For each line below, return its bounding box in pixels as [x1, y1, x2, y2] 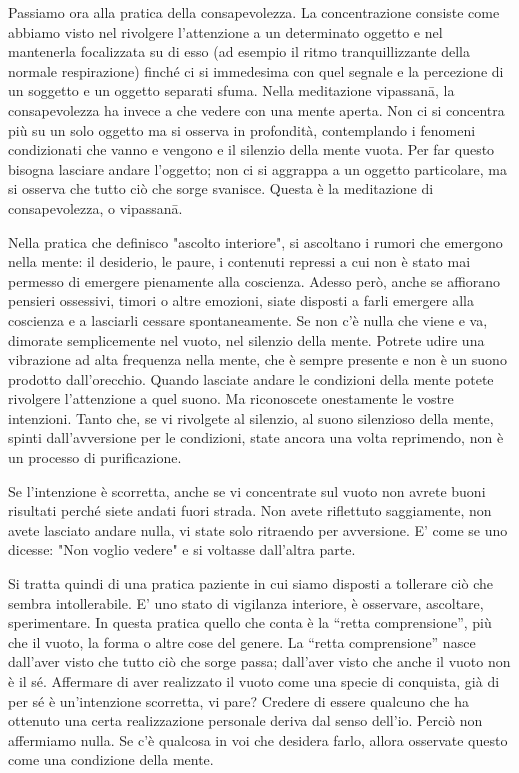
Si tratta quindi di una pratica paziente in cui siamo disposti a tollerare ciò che [8, 573, 493, 594]
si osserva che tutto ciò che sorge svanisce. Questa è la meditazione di [8, 178, 434, 199]
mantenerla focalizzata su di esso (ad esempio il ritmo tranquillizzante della [8, 41, 471, 62]
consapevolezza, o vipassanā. [8, 197, 183, 218]
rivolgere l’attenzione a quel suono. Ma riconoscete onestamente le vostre [8, 388, 454, 409]
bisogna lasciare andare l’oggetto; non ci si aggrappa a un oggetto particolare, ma [8, 158, 507, 179]
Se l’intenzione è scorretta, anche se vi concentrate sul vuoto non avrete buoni [8, 480, 486, 501]
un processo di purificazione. [8, 447, 182, 468]
